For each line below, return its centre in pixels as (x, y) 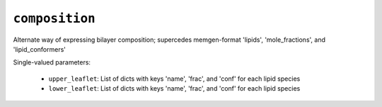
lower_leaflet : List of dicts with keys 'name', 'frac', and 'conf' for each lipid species (174, 89)
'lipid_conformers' (40, 49)
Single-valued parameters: (52, 62)
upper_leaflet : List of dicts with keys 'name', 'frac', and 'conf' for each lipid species (174, 79)
